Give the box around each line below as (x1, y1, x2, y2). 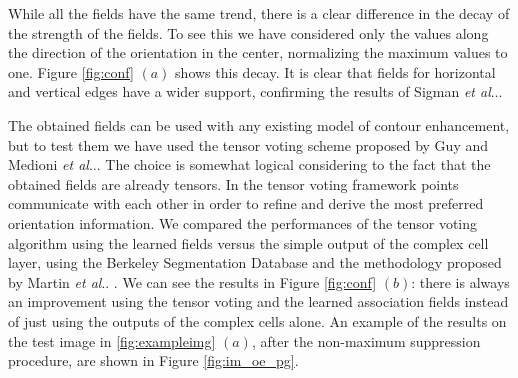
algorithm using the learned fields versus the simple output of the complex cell (8, 232, 489, 253)
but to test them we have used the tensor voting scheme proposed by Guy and (8, 134, 489, 155)
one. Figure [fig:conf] (8, 61, 134, 82)
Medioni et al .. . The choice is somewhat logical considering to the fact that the (8, 154, 491, 175)
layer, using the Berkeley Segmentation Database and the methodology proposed (8, 252, 502, 273)
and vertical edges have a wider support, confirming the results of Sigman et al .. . (8, 81, 503, 102)
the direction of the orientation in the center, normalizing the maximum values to (8, 42, 508, 63)
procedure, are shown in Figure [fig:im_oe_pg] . (8, 350, 299, 371)
